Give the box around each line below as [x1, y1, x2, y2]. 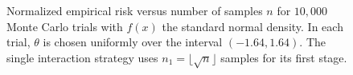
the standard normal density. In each [162, 18, 343, 34]
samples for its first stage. [220, 49, 347, 65]
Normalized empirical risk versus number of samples [6, 2, 263, 18]
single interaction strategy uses [6, 49, 158, 65]
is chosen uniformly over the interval [43, 34, 223, 50]
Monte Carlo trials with [6, 18, 123, 34]
